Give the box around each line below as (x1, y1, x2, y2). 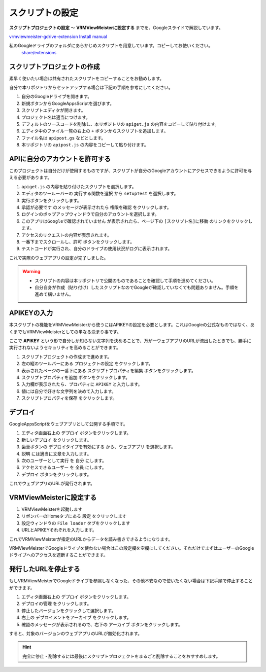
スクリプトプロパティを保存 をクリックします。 (21, 395, 117, 401)
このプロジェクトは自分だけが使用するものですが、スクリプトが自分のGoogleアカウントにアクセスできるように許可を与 (9, 168, 252, 174)
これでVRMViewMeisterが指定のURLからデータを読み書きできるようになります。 (9, 536, 173, 542)
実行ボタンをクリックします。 (21, 197, 82, 203)
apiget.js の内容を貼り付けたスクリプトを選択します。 (21, 183, 136, 189)
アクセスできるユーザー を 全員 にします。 (21, 464, 107, 470)
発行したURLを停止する (9, 565, 81, 573)
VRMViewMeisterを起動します (21, 506, 83, 512)
